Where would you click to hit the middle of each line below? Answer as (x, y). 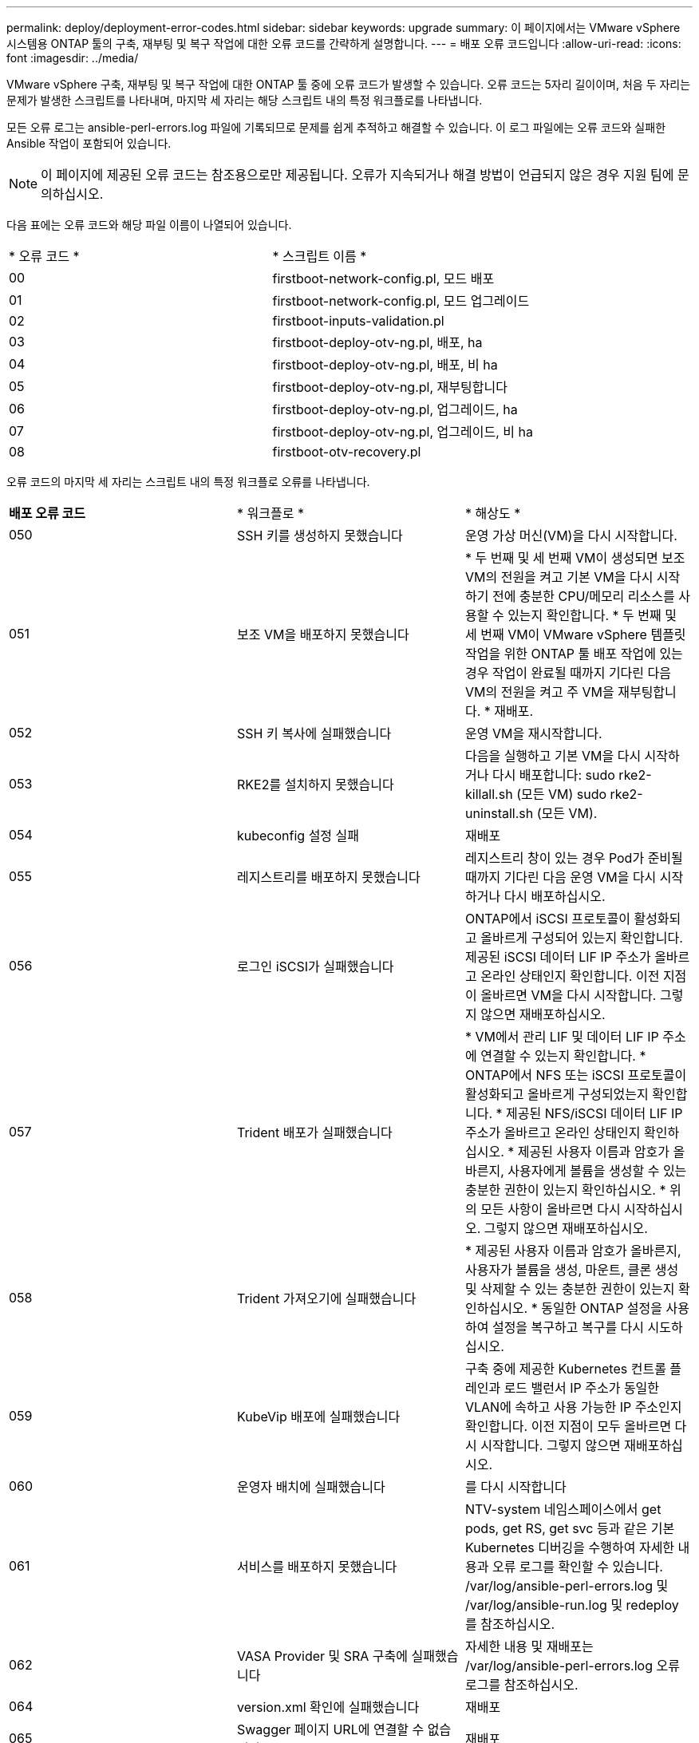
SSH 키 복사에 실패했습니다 (314, 733)
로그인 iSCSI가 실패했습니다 (315, 966)
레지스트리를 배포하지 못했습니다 (328, 877)
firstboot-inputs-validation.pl (358, 321)
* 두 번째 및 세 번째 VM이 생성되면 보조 (575, 558)
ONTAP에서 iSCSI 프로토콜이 (547, 919)
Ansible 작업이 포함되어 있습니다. (89, 143)
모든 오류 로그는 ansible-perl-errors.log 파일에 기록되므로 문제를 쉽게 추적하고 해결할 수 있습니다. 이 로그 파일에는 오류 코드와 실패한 (336, 127)
